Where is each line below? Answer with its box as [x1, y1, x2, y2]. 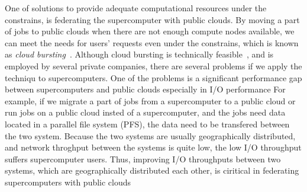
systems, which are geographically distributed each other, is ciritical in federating [5, 164, 299, 177]
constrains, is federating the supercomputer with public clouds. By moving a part [5, 13, 300, 25]
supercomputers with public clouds [5, 175, 131, 188]
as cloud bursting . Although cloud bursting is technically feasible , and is [5, 48, 274, 60]
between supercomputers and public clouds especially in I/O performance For [5, 83, 286, 95]
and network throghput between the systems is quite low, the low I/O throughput [5, 141, 302, 153]
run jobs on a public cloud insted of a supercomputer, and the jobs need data [5, 106, 286, 119]
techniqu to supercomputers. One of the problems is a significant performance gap [5, 71, 302, 84]
